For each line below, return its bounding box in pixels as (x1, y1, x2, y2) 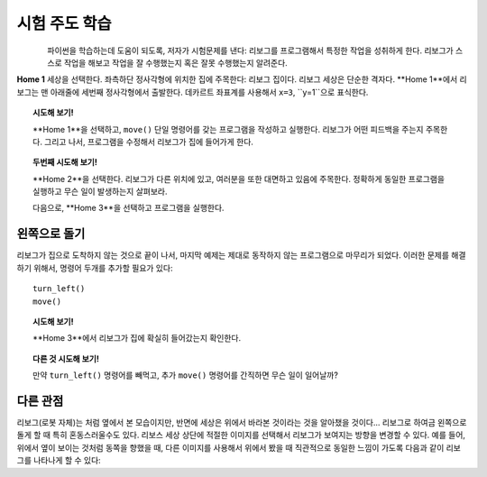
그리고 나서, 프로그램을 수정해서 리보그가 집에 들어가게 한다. (43, 136, 254, 147)
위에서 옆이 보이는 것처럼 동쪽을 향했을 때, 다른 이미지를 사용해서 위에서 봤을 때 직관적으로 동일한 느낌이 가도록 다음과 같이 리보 (16, 442, 462, 453)
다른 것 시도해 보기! (32, 353, 99, 364)
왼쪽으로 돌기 (16, 226, 86, 242)
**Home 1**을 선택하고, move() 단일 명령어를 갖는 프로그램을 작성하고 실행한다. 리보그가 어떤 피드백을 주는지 (32, 124, 424, 134)
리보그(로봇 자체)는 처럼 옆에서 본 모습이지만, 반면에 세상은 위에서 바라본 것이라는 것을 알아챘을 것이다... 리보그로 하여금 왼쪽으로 (16, 417, 467, 427)
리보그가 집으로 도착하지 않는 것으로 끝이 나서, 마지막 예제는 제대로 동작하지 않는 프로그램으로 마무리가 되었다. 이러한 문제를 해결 (16, 250, 466, 261)
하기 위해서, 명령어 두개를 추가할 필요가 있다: (16, 262, 173, 273)
